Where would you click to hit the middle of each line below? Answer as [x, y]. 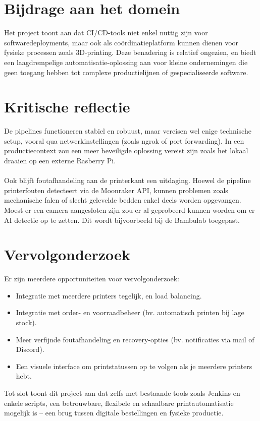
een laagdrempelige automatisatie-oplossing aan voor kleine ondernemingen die [126, 62]
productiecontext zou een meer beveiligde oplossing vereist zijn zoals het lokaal [126, 151]
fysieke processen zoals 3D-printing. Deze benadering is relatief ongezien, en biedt [130, 52]
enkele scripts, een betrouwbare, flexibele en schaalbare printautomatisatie [119, 403]
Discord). [30, 349]
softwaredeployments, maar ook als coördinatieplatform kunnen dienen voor [121, 42]
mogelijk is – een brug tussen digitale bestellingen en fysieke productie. [114, 413]
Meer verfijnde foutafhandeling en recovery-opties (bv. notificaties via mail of [135, 339]
